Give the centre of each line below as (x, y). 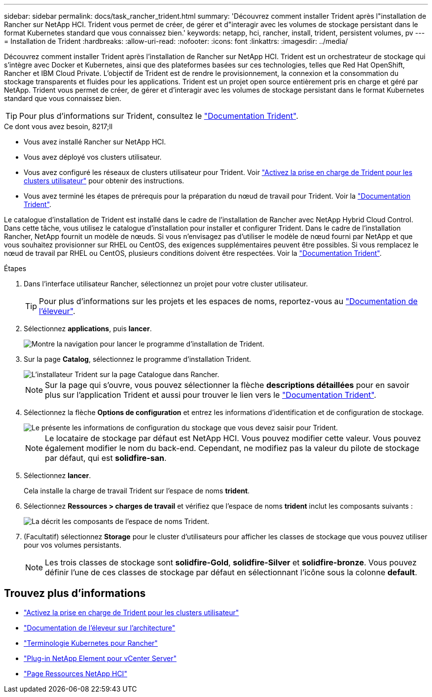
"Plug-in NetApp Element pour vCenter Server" (100, 658)
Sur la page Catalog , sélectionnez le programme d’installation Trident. (138, 359)
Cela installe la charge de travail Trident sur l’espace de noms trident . (137, 491)
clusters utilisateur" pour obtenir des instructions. (104, 181)
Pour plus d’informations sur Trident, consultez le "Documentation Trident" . (159, 116)
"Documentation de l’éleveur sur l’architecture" (100, 627)
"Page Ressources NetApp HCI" (75, 673)
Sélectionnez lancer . (57, 475)
